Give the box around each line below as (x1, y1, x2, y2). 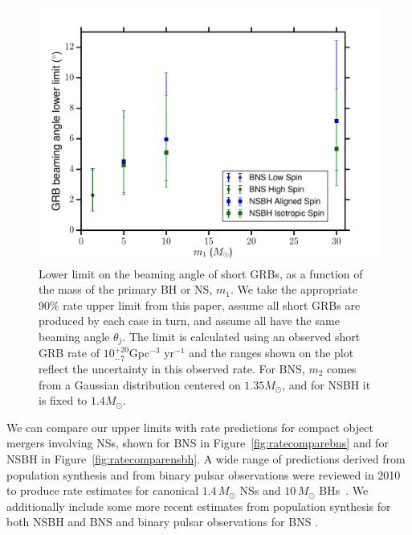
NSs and (239, 482, 281, 499)
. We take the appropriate (230, 281, 357, 298)
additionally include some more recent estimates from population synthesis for (6, 497, 391, 514)
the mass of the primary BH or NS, (39, 281, 213, 298)
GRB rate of (39, 344, 100, 361)
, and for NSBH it (282, 376, 371, 393)
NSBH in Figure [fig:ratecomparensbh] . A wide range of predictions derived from (6, 450, 406, 467)
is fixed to (39, 392, 88, 409)
